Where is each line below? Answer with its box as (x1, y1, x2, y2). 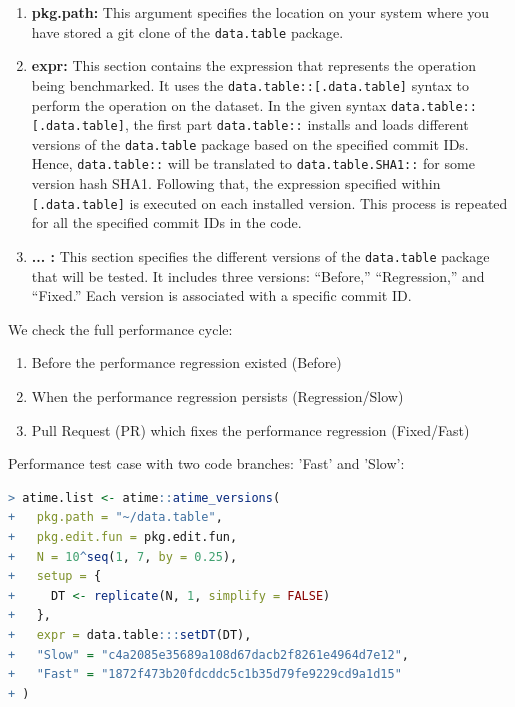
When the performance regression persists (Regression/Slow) (31, 386, 404, 406)
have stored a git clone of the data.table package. (31, 21, 344, 42)
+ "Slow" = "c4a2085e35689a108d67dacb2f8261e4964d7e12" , (8, 647, 409, 662)
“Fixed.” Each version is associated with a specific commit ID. (31, 285, 412, 306)
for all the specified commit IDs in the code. (31, 212, 302, 233)
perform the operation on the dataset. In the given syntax (31, 94, 387, 115)
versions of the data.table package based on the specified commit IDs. (31, 133, 469, 154)
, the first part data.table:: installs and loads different (124, 114, 469, 135)
